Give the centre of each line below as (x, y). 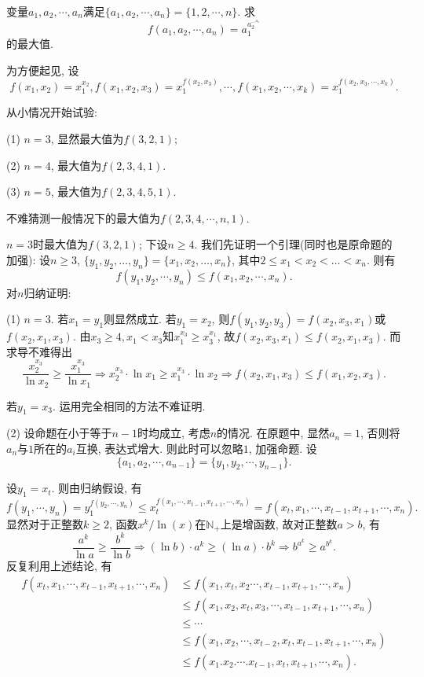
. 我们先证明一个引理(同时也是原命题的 (293, 244)
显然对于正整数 (45, 524)
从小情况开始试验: (52, 112)
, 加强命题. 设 (283, 448)
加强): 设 (28, 259)
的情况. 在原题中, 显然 (273, 433)
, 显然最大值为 (87, 138)
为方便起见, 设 (43, 70)
